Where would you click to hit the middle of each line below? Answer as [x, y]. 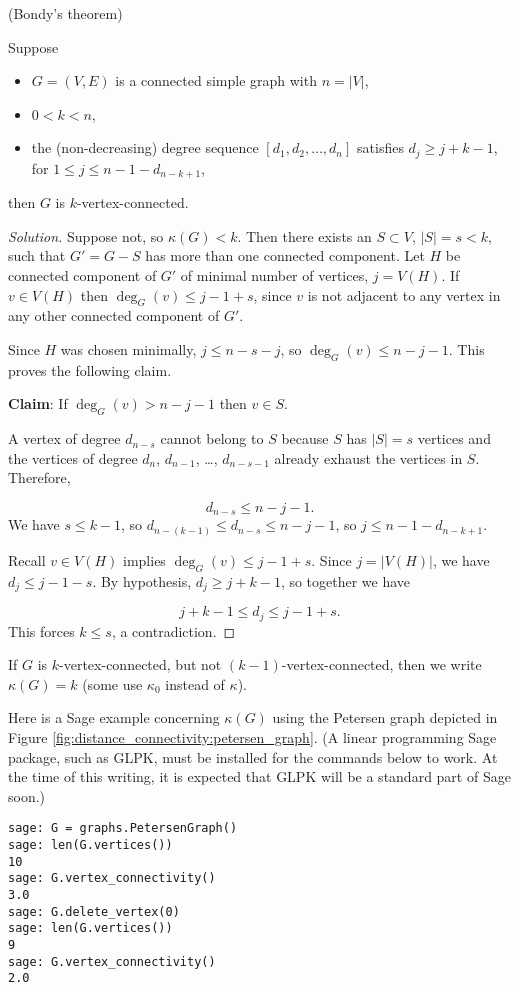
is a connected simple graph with [216, 80]
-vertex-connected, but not [140, 664]
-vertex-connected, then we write [381, 664]
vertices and [454, 438]
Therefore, [39, 477]
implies [144, 559]
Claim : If [38, 403]
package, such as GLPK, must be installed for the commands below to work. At [253, 756]
